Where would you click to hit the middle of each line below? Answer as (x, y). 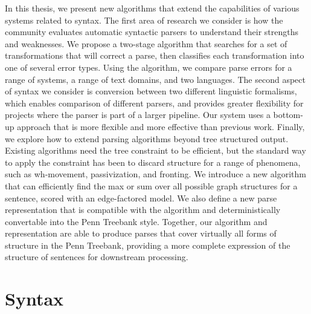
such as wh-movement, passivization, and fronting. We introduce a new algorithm (155, 174)
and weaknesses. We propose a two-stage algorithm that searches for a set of (146, 43)
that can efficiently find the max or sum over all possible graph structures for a (151, 185)
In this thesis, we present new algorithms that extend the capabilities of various (152, 8)
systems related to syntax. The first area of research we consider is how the (144, 20)
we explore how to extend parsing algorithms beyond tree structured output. (147, 138)
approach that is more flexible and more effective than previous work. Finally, (161, 126)
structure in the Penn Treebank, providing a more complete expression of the (148, 245)
